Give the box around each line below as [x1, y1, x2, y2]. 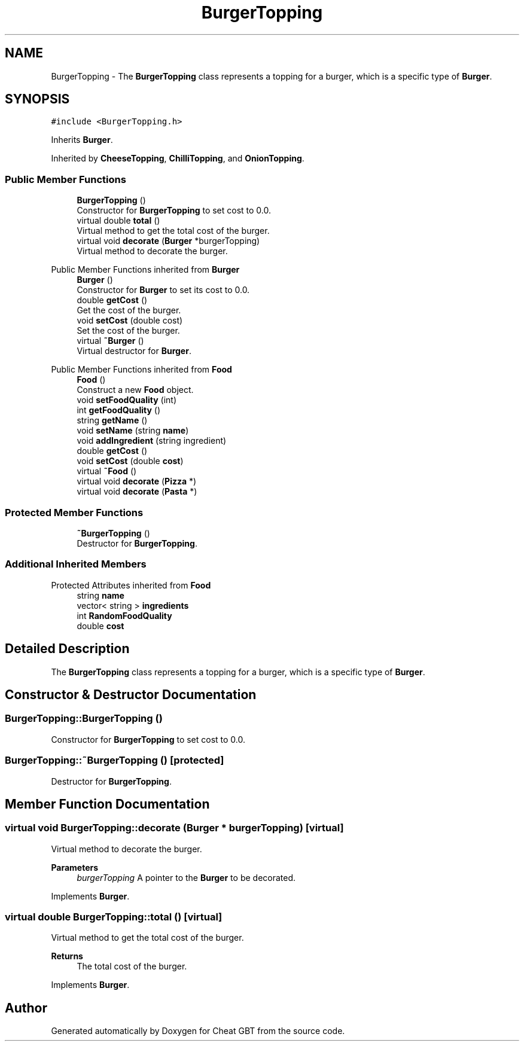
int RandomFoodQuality [77, 610, 172, 621]
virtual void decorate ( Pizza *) [77, 476, 197, 487]
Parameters [51, 862, 99, 873]
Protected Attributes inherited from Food [51, 580, 211, 590]
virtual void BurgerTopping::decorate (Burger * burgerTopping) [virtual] [5, 822, 344, 834]
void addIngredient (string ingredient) [77, 435, 227, 446]
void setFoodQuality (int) [77, 395, 177, 405]
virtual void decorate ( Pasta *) [77, 486, 197, 497]
